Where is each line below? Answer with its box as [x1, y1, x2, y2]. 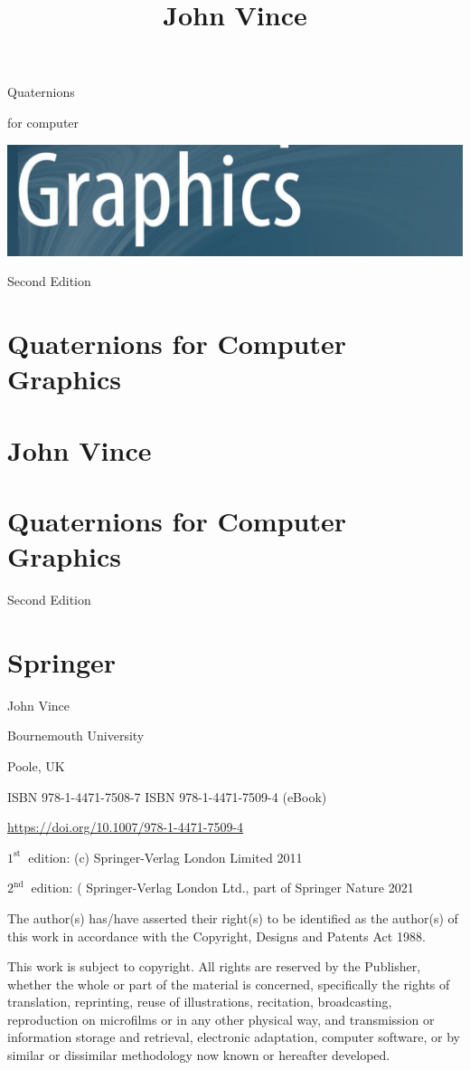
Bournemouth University [7, 726, 145, 745]
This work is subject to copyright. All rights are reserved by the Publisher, [7, 957, 421, 976]
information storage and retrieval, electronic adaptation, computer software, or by [7, 1027, 460, 1046]
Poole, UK [7, 756, 65, 775]
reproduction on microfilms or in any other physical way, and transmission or [7, 1009, 435, 1028]
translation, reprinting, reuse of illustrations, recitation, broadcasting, [7, 992, 392, 1011]
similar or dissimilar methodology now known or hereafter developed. [7, 1046, 390, 1065]
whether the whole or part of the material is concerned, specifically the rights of [7, 974, 450, 993]
